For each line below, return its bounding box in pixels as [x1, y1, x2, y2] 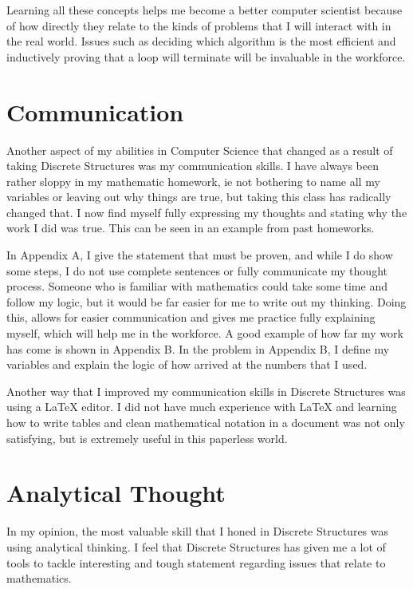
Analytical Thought [6, 476, 226, 509]
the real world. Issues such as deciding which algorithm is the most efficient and [6, 33, 396, 49]
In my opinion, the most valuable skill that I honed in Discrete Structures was [6, 523, 389, 540]
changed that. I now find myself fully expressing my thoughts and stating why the [6, 204, 407, 220]
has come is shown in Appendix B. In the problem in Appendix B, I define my [6, 340, 390, 357]
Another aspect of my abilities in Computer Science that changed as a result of [6, 141, 393, 158]
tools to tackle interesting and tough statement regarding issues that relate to [6, 554, 386, 571]
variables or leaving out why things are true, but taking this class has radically [6, 188, 391, 205]
